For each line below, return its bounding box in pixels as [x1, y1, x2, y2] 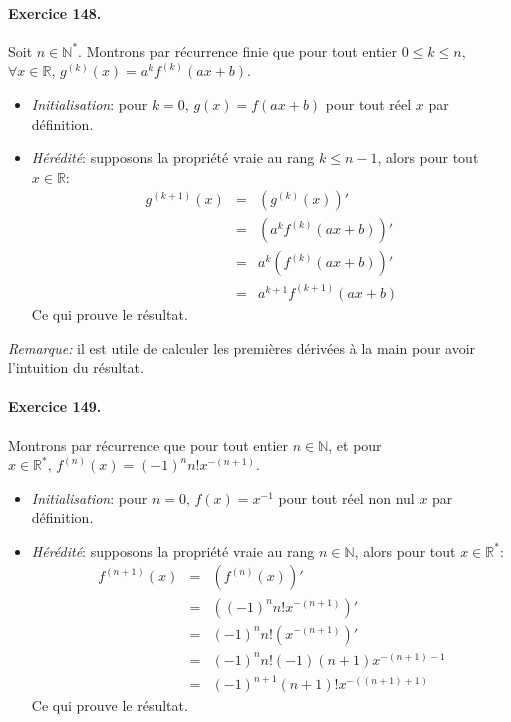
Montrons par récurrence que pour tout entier [8, 434, 288, 455]
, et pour [328, 434, 382, 455]
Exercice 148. [8, 2, 102, 23]
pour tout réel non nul [278, 487, 415, 508]
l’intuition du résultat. [8, 357, 144, 378]
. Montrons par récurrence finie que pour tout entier [78, 40, 397, 61]
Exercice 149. [8, 396, 102, 417]
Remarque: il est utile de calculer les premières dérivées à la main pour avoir [8, 337, 476, 358]
